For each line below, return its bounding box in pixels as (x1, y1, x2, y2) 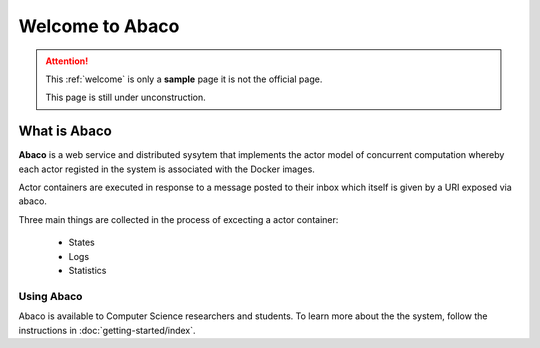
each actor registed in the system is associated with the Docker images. (18, 163, 315, 175)
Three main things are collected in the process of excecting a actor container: (18, 213, 339, 225)
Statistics (68, 264, 107, 276)
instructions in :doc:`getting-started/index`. (18, 324, 196, 336)
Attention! (45, 55, 89, 67)
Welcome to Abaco (18, 15, 180, 37)
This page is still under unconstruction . (45, 91, 206, 104)
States (68, 236, 95, 249)
